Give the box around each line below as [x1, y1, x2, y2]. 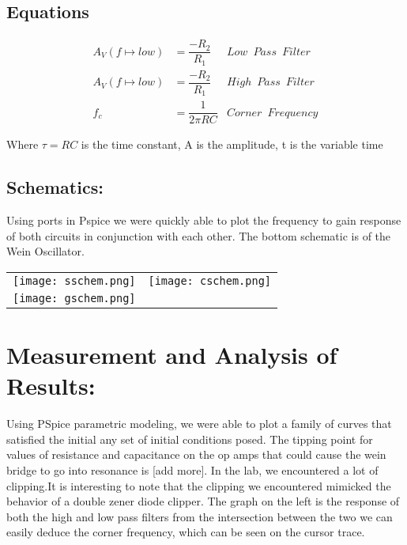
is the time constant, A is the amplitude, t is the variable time [81, 136, 383, 153]
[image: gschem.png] [13, 291, 136, 305]
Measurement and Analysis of [6, 339, 337, 371]
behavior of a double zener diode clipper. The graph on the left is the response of [6, 493, 400, 509]
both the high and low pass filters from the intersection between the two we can [6, 508, 393, 524]
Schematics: [6, 175, 104, 199]
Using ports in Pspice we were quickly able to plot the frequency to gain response [6, 212, 401, 229]
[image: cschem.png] [148, 274, 271, 287]
